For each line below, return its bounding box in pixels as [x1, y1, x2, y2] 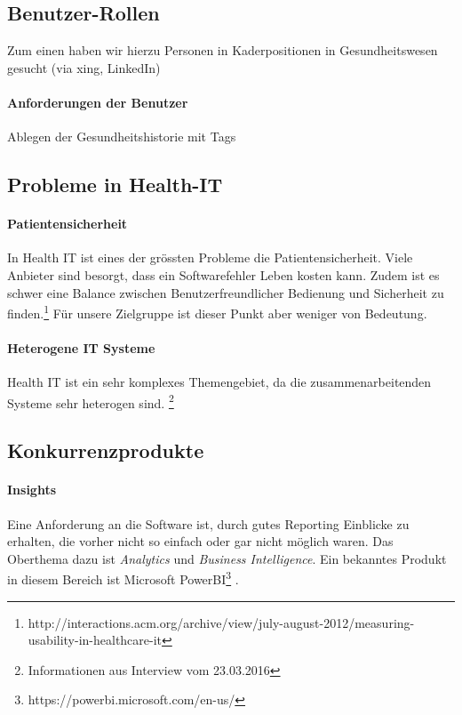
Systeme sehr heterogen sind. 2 [7, 390, 174, 412]
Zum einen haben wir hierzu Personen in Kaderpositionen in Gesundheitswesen [7, 41, 438, 60]
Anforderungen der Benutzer [7, 92, 188, 111]
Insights [7, 480, 57, 499]
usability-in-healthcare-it [28, 631, 163, 649]
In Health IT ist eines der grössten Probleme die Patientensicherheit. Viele [7, 248, 413, 267]
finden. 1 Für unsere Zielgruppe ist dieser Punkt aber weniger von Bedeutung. [7, 301, 427, 322]
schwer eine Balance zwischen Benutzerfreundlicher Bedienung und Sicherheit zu [7, 283, 444, 301]
